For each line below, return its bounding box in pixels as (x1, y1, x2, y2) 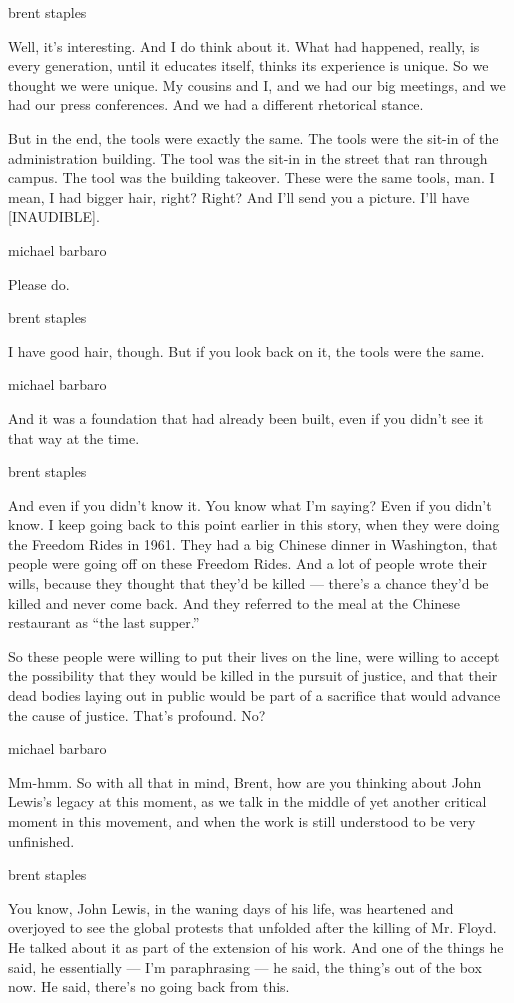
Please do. (8, 273, 70, 294)
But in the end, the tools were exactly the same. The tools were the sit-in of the (8, 127, 499, 148)
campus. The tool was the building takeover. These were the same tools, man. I (8, 167, 495, 188)
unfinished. (8, 830, 75, 851)
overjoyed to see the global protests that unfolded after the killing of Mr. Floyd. (8, 917, 497, 938)
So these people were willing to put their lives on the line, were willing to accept (8, 645, 500, 666)
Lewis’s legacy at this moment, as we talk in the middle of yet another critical (8, 791, 487, 812)
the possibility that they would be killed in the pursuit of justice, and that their (8, 665, 498, 686)
